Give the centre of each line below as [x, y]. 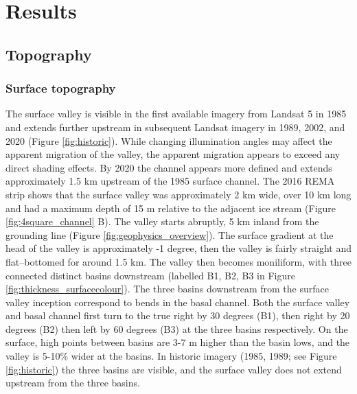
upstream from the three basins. [73, 383]
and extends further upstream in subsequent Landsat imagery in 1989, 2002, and [175, 127]
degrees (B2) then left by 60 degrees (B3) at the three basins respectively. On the [177, 328]
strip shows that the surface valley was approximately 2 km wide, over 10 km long [178, 194]
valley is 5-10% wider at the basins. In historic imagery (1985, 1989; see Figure [171, 356]
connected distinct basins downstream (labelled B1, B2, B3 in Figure [150, 275]
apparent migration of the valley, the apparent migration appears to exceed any [173, 154]
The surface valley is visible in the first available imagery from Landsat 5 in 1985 [176, 114]
